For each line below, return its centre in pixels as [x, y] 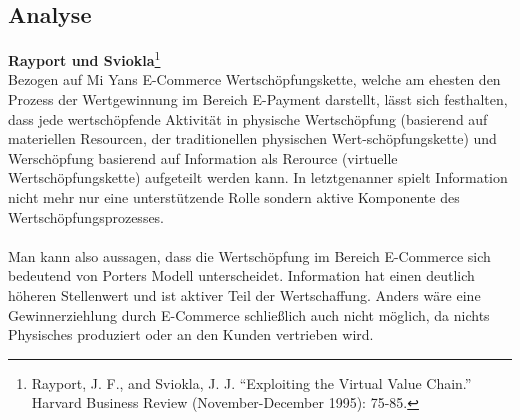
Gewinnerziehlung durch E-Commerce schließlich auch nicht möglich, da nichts [249, 314]
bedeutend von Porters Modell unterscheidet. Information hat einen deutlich [241, 275]
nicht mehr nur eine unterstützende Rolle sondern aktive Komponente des [234, 197]
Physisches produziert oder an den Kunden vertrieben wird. [191, 334]
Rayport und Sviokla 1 [84, 58]
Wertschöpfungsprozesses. [86, 216]
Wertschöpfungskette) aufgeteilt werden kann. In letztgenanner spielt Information [258, 177]
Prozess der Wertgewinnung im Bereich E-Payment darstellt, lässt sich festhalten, [258, 99]
